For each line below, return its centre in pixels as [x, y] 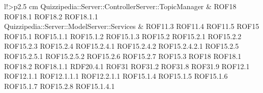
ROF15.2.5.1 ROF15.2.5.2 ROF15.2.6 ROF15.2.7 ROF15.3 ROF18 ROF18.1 [123, 56]
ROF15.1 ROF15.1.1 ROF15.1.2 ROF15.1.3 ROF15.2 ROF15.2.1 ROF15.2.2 [123, 36]
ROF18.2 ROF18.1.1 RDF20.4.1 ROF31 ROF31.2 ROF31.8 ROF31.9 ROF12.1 [127, 66]
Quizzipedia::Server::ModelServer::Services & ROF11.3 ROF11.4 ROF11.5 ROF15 [132, 26]
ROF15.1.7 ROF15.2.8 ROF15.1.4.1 [60, 86]
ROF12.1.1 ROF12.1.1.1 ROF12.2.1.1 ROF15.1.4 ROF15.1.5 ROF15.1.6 [116, 76]
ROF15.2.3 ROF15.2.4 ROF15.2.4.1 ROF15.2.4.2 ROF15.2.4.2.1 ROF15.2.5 [122, 46]
